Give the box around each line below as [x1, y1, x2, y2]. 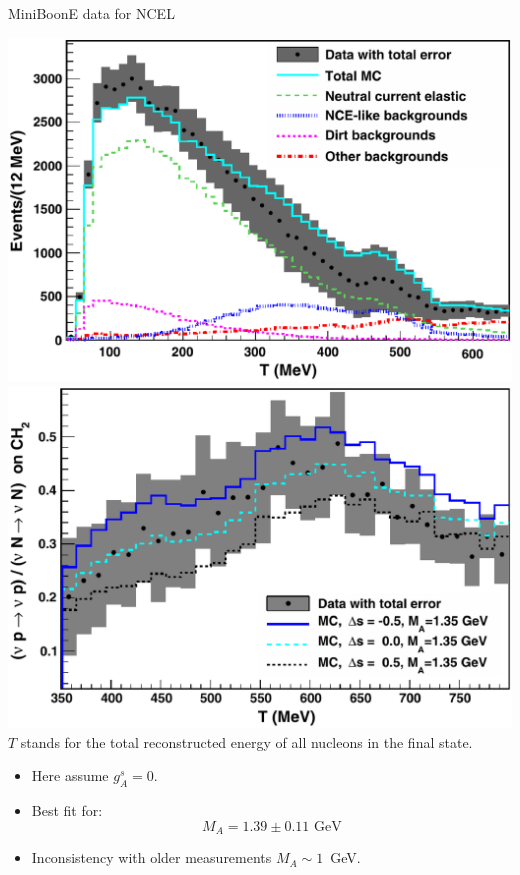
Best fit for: [31, 800, 103, 821]
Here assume [31, 765, 109, 786]
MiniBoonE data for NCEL [8, 3, 175, 23]
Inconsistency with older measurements [31, 847, 272, 868]
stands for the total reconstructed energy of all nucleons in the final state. [20, 731, 473, 752]
